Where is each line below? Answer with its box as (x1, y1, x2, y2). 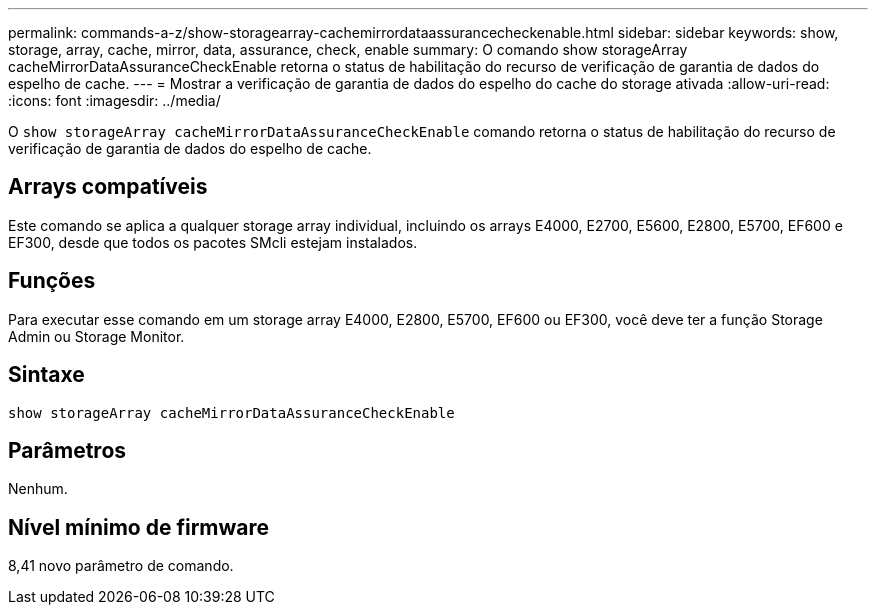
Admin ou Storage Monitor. (8, 327, 185, 345)
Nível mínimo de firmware (8, 514, 270, 540)
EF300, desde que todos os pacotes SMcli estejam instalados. (8, 233, 418, 251)
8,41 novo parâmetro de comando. (8, 557, 234, 575)
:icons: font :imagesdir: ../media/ (8, 92, 221, 109)
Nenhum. (8, 480, 68, 498)
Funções (8, 268, 96, 294)
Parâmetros (8, 437, 127, 463)
